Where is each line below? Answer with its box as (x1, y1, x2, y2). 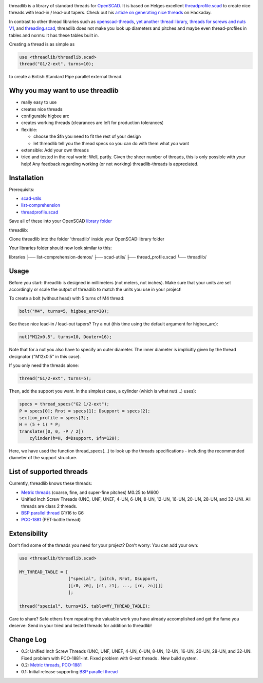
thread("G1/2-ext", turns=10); (19, 61, 94, 67)
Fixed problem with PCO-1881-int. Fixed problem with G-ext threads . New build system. (21, 655, 198, 661)
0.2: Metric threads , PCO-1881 (21, 662, 82, 668)
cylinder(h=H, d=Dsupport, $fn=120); (29, 435, 120, 441)
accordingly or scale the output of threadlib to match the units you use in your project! (9, 286, 182, 293)
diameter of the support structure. (9, 455, 77, 461)
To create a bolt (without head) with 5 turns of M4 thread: (9, 296, 125, 301)
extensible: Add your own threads (21, 147, 89, 153)
